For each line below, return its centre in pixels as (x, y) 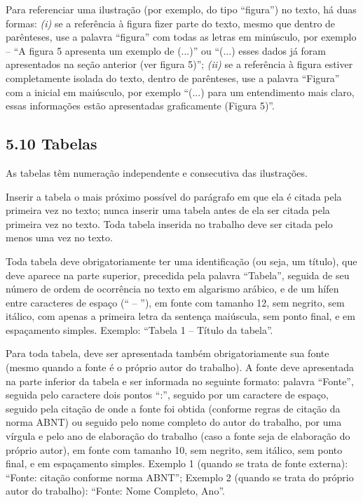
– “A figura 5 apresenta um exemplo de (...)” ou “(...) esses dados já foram (166, 50)
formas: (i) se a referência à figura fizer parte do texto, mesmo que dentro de (171, 23)
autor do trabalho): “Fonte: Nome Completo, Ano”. (115, 491)
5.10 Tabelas (52, 143)
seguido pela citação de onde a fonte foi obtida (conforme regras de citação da (173, 408)
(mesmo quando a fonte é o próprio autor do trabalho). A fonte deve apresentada (180, 367)
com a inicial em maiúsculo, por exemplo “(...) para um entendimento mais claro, (180, 92)
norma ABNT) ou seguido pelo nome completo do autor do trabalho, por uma (174, 422)
